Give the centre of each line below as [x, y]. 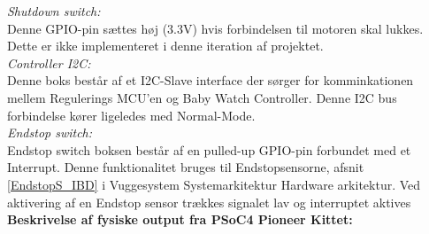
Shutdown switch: [54, 11]
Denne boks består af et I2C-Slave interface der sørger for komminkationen [211, 80]
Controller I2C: [49, 62]
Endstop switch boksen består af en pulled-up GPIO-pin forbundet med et [209, 149]
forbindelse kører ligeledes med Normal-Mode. [131, 115]
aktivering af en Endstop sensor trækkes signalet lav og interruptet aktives [209, 202]
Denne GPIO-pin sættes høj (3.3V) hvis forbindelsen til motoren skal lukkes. [215, 28]
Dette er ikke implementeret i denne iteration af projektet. [165, 46]
